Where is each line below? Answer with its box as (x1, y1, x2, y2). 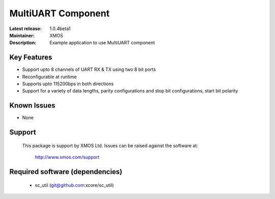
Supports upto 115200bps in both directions (22, 81, 114, 87)
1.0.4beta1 (49, 26, 71, 32)
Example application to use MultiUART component (49, 40, 155, 46)
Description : (9, 40, 37, 46)
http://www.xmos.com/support (35, 154, 100, 160)
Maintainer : (9, 32, 35, 38)
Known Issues (9, 101, 56, 110)
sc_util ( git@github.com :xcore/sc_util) (35, 182, 114, 188)
